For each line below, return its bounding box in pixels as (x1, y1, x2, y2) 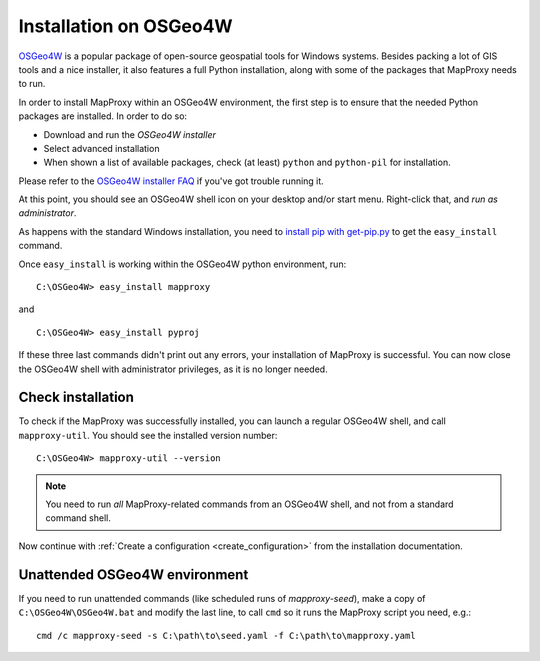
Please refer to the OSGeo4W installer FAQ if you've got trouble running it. (18, 175, 324, 187)
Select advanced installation (43, 142, 160, 154)
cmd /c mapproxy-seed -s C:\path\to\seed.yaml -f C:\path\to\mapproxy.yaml (36, 630, 416, 641)
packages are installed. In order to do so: (18, 110, 188, 122)
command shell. (45, 512, 112, 524)
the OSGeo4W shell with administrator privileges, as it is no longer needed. (18, 363, 329, 375)
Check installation (18, 389, 135, 406)
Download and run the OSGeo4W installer (43, 128, 217, 140)
